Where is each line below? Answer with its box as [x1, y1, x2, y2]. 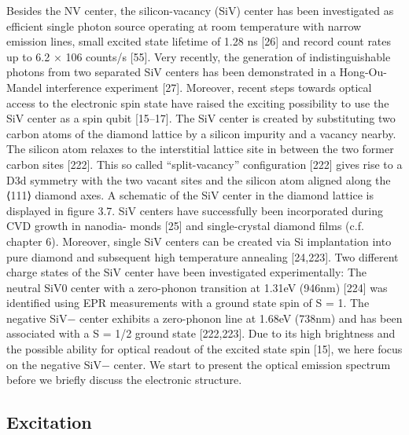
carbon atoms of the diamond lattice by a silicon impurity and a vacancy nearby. [6, 125, 396, 141]
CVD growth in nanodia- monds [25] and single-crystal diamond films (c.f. [6, 217, 364, 234]
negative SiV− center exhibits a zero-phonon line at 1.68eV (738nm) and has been [6, 309, 403, 326]
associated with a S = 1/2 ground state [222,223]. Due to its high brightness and [6, 325, 396, 342]
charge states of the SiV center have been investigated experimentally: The [6, 264, 367, 280]
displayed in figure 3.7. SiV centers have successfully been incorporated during [6, 202, 383, 218]
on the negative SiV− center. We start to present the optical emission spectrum [6, 356, 391, 372]
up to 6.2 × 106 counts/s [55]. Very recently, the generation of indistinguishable [6, 48, 391, 64]
